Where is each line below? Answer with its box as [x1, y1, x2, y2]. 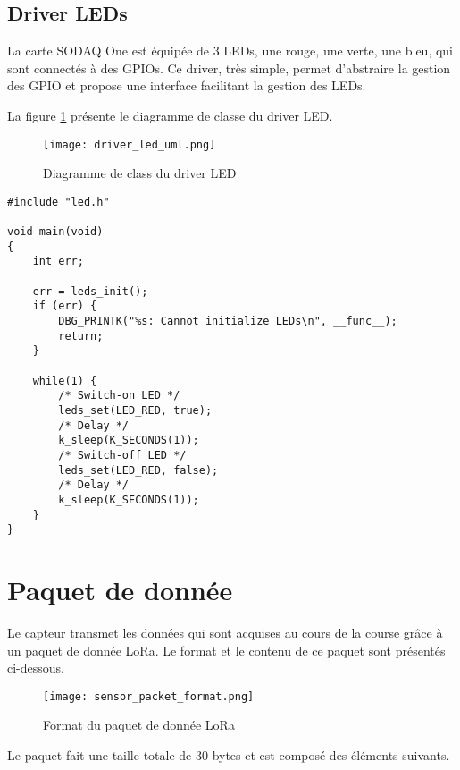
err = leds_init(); [32, 284, 148, 298]
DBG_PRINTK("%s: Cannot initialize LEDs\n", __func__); [58, 315, 397, 328]
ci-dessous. [7, 658, 64, 677]
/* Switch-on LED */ [58, 389, 180, 402]
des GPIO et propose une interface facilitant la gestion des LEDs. [7, 76, 366, 95]
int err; [32, 255, 84, 268]
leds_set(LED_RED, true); [58, 404, 213, 418]
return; [58, 329, 104, 343]
